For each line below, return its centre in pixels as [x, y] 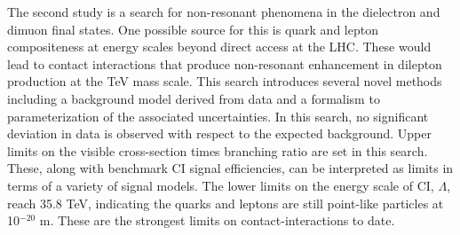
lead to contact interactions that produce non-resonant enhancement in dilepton [225, 63]
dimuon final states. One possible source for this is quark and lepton [193, 29]
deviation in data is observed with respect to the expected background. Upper [219, 133]
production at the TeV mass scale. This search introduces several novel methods [225, 81]
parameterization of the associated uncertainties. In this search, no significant [218, 116]
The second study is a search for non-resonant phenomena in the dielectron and [224, 12]
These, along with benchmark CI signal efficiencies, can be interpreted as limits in [230, 168]
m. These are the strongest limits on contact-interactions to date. [217, 220]
